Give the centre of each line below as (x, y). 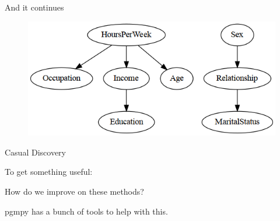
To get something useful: (49, 172)
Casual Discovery (35, 152)
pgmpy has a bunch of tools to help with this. (86, 211)
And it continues (34, 7)
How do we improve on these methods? (74, 191)
